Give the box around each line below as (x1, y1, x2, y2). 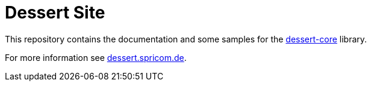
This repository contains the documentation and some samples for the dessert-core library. (5, 33, 367, 44)
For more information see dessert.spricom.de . (5, 52, 187, 63)
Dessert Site (5, 2, 105, 23)
